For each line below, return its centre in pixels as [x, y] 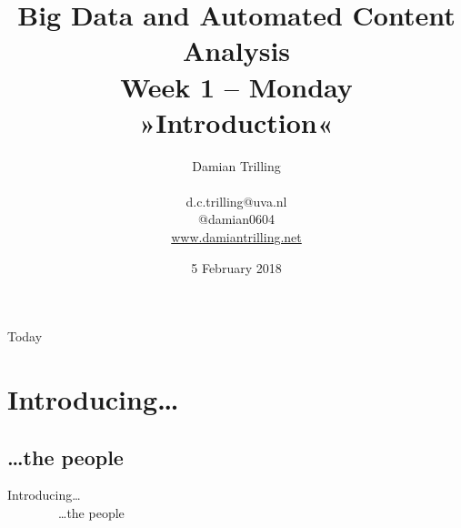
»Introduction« [236, 122]
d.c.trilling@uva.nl [236, 201]
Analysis [236, 51]
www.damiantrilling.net [236, 237]
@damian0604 [236, 219]
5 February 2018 [236, 267]
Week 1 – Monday [236, 86]
